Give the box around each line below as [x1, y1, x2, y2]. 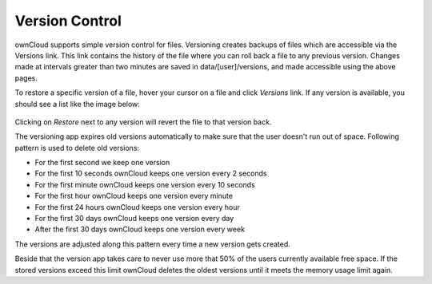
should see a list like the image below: [14, 99, 140, 108]
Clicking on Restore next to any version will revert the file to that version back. [14, 116, 272, 127]
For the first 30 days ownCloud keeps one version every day [34, 214, 234, 223]
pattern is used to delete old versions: [14, 143, 140, 152]
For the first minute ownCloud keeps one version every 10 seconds [34, 179, 255, 189]
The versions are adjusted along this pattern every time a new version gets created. [14, 239, 291, 249]
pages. [14, 73, 38, 83]
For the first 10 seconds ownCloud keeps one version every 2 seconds [34, 168, 267, 179]
